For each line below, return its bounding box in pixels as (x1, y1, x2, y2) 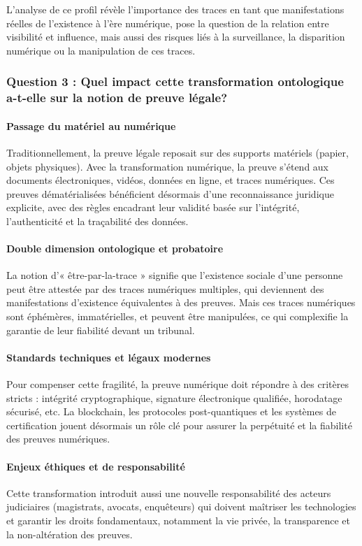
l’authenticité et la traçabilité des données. (6, 213, 189, 228)
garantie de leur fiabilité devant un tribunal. (6, 322, 195, 337)
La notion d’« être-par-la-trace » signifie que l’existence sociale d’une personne (6, 268, 343, 282)
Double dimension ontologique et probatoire (6, 241, 224, 256)
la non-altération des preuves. (6, 526, 133, 541)
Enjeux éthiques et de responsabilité (6, 459, 185, 473)
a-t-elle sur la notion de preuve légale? (6, 89, 228, 106)
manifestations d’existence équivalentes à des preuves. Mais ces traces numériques (6, 295, 356, 310)
